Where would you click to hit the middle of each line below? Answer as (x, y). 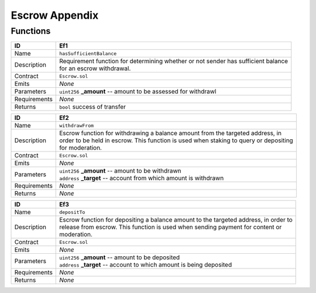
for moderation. (81, 148)
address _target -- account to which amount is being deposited (146, 265)
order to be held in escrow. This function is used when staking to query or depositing (176, 140)
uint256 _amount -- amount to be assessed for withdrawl (138, 92)
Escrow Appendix (55, 15)
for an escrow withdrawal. (95, 68)
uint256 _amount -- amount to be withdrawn (120, 171)
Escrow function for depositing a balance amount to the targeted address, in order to (176, 220)
